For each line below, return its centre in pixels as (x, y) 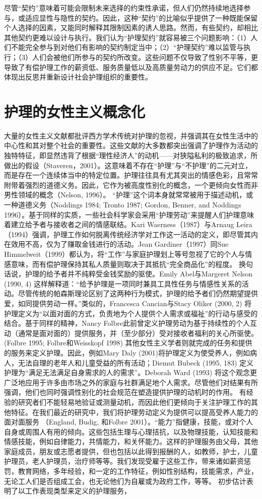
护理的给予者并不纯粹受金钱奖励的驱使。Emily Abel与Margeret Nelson (139, 274)
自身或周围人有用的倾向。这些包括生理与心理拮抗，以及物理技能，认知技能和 (131, 431)
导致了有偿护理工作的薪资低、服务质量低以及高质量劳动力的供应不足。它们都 (131, 67)
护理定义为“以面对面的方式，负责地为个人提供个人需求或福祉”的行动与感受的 (131, 313)
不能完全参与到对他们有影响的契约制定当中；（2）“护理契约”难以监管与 (127, 47)
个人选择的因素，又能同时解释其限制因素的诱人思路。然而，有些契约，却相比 (131, 27)
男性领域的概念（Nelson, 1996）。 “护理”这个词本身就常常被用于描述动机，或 (129, 195)
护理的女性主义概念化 (75, 111)
